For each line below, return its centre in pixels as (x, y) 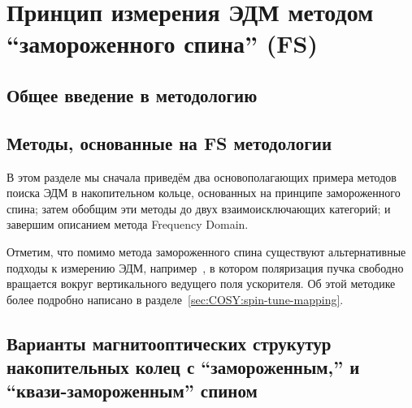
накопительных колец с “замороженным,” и (183, 367)
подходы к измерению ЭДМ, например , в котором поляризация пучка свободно (205, 267)
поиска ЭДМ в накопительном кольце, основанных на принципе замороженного (204, 193)
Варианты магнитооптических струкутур (169, 343)
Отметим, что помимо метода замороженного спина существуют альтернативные (206, 251)
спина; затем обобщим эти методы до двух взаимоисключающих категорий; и (199, 208)
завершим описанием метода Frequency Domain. (128, 224)
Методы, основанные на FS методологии (169, 142)
